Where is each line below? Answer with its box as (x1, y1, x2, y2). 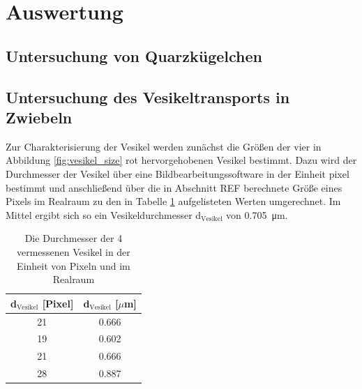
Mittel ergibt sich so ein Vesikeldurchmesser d (6, 207, 202, 222)
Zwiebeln (6, 106, 73, 128)
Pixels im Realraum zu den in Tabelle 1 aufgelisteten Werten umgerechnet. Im (6, 194, 341, 208)
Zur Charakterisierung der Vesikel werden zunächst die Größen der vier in (6, 139, 322, 153)
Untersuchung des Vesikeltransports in (6, 86, 290, 107)
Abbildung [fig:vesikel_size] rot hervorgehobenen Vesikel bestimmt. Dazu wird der (6, 153, 357, 167)
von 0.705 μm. (226, 207, 288, 222)
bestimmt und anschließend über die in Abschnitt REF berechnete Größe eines (6, 180, 342, 194)
